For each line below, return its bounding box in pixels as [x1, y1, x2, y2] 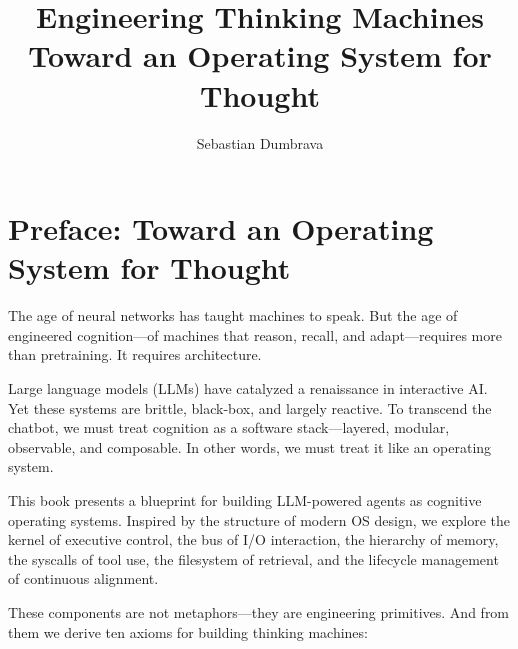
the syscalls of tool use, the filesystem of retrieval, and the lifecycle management [8, 548, 499, 569]
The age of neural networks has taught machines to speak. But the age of [8, 305, 458, 326]
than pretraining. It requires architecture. [8, 344, 262, 365]
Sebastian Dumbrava [196, 132, 324, 153]
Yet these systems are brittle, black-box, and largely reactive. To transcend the [8, 397, 492, 418]
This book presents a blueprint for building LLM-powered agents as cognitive [8, 489, 482, 510]
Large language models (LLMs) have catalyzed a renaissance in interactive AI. [8, 378, 488, 398]
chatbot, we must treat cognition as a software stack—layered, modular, [8, 417, 450, 438]
